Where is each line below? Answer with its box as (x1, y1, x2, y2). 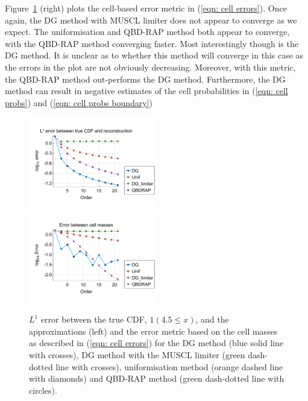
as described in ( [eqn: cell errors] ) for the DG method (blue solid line (29, 336, 283, 349)
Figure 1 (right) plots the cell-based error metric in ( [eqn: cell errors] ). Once (5, 2, 287, 14)
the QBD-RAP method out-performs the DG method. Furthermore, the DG (5, 72, 286, 85)
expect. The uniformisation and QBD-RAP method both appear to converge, (5, 25, 290, 38)
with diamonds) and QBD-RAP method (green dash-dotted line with (29, 372, 284, 385)
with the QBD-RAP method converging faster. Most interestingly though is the (5, 37, 298, 49)
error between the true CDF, (40, 313, 147, 326)
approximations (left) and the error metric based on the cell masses (29, 324, 278, 337)
